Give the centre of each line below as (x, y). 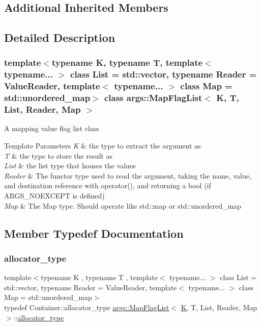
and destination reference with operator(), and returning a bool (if (108, 185)
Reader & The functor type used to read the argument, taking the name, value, (128, 175)
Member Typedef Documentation (94, 233)
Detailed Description (60, 37)
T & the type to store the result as (58, 155)
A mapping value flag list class (52, 128)
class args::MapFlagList (153, 98)
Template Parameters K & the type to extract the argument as (103, 146)
